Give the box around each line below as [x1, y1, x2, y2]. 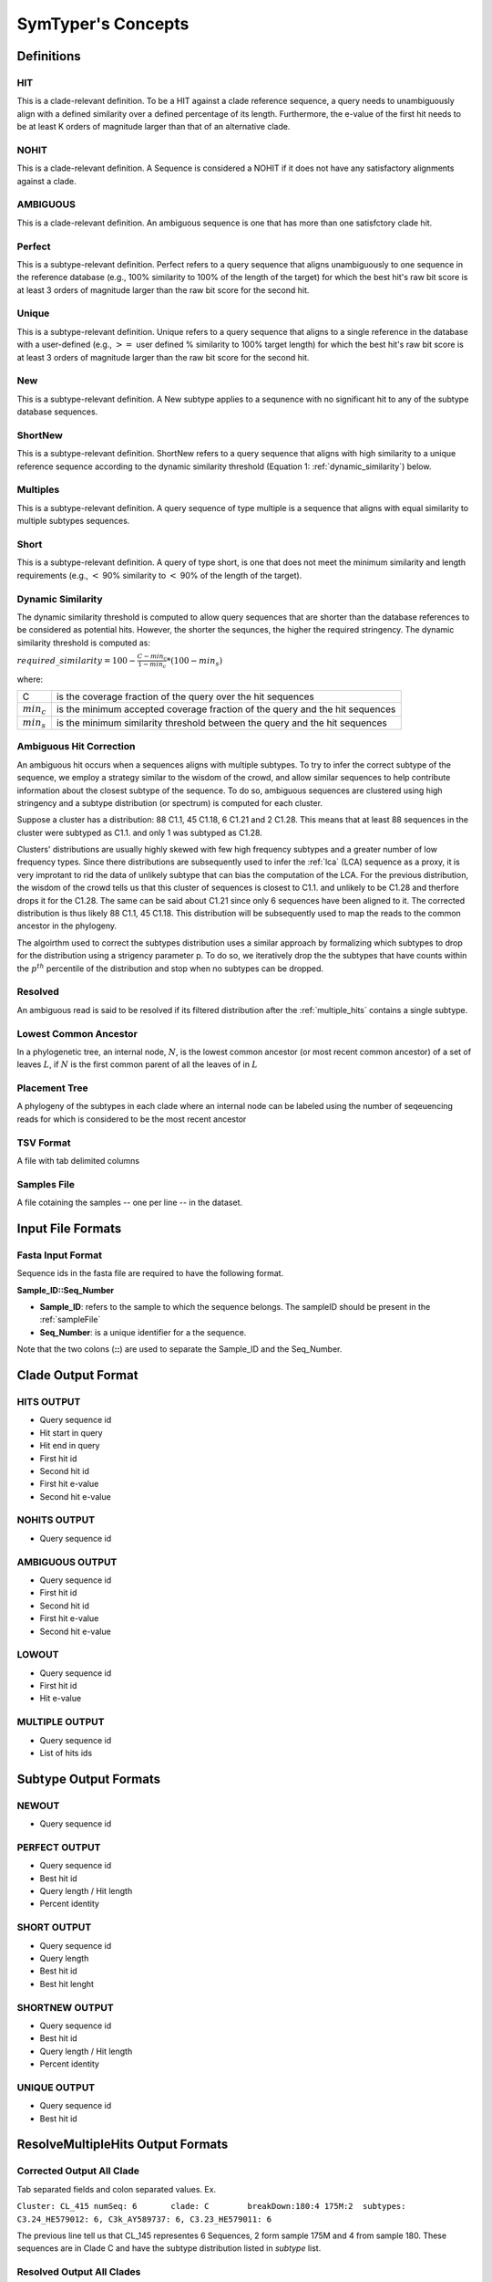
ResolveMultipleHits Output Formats [16, 2137, 229, 2152]
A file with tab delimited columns [16, 1155, 140, 1166]
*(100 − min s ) [166, 655, 223, 668]
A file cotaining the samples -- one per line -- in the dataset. [16, 1197, 243, 1209]
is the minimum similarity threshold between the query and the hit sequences [56, 717, 387, 729]
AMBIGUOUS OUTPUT [16, 1555, 118, 1568]
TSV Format [16, 1136, 71, 1149]
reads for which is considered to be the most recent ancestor [16, 1114, 247, 1125]
